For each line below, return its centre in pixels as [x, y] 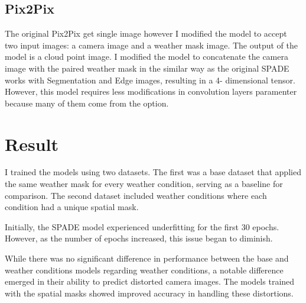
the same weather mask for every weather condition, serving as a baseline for [144, 184]
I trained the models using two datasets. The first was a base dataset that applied [153, 172]
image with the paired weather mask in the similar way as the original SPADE [147, 68]
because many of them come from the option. [87, 103]
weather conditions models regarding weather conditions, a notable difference [144, 270]
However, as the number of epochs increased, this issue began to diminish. [139, 238]
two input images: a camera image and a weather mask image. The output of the [152, 45]
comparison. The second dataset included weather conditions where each [136, 195]
